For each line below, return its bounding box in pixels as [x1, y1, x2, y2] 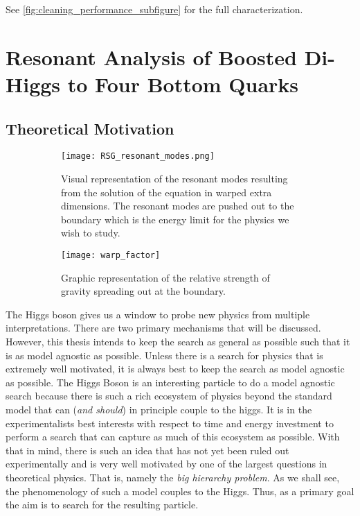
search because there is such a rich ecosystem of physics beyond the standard [6, 388, 332, 403]
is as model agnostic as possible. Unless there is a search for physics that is [6, 347, 323, 362]
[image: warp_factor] [61, 250, 161, 260]
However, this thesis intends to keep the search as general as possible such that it [6, 334, 350, 349]
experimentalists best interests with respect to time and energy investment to [6, 415, 334, 430]
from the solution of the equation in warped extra [61, 184, 272, 199]
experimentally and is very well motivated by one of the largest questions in [6, 456, 327, 471]
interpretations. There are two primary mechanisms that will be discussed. [6, 320, 321, 335]
